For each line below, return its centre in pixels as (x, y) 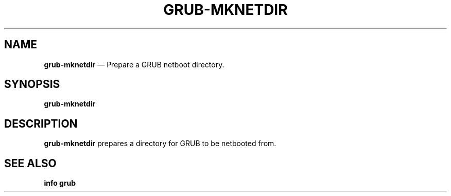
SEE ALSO (30, 163)
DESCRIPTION (41, 123)
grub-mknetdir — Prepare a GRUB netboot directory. (134, 64)
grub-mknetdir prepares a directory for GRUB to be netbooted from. (160, 144)
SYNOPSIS (32, 84)
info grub (60, 183)
